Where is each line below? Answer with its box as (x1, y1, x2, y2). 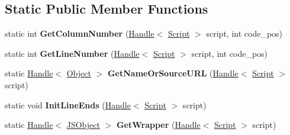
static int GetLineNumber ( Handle (5, 47, 140, 59)
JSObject (66, 118, 100, 131)
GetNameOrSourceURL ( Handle (107, 67, 239, 79)
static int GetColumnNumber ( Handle (5, 27, 154, 40)
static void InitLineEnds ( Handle (5, 98, 131, 111)
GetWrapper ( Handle (116, 118, 201, 131)
